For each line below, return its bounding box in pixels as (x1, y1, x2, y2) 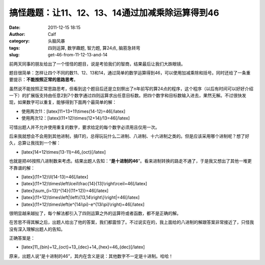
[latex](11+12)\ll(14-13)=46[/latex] (21, 174, 88, 180)
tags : (9, 45, 20, 51)
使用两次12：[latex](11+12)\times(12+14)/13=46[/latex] (21, 115, 130, 121)
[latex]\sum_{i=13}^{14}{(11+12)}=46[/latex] (21, 188, 109, 193)
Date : (9, 24, 21, 30)
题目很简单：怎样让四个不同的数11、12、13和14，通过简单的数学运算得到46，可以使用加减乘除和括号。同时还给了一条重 (9, 70, 251, 75)
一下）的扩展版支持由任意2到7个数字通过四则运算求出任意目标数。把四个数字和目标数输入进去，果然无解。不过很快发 (9, 93, 246, 98)
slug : (9, 52, 20, 58)
